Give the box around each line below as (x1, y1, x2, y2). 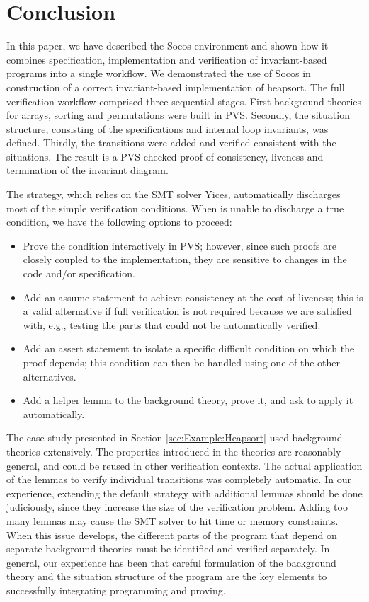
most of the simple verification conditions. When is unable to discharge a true (6, 200, 344, 215)
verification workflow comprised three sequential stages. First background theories (6, 93, 362, 108)
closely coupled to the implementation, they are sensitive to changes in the (23, 252, 347, 267)
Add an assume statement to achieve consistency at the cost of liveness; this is (23, 289, 363, 304)
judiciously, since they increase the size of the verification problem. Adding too (6, 499, 348, 514)
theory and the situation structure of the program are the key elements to (6, 569, 327, 584)
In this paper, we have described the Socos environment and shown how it (6, 38, 329, 53)
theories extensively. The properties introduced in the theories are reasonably (6, 444, 341, 458)
